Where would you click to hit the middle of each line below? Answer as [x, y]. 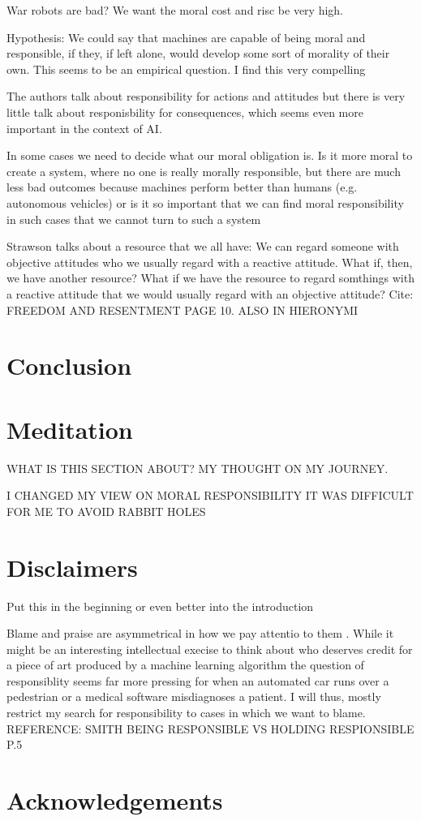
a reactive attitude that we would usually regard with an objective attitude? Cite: [210, 293]
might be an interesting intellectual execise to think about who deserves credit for [210, 649]
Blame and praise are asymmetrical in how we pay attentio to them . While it [200, 633]
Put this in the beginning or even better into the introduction [160, 606]
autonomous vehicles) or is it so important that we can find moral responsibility [205, 202]
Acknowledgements [115, 800]
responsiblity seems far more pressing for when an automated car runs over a [198, 680]
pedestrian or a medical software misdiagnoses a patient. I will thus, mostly [194, 696]
